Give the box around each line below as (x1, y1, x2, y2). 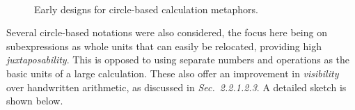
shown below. (6, 93, 63, 108)
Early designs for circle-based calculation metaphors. (34, 1, 258, 16)
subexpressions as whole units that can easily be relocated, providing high (6, 38, 322, 53)
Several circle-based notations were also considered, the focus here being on (6, 25, 327, 40)
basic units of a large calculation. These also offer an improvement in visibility (6, 65, 339, 80)
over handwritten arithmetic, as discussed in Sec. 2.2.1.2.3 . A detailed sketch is (6, 79, 347, 94)
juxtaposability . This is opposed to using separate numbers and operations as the (6, 52, 350, 67)
